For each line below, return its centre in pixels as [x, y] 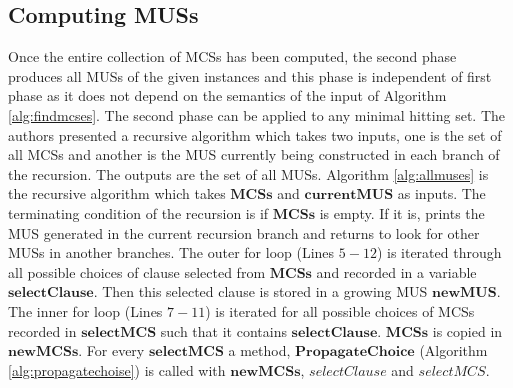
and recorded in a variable [396, 271]
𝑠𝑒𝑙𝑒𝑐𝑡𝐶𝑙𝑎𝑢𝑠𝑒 [348, 371]
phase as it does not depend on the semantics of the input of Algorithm [227, 95]
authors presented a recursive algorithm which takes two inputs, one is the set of [255, 134]
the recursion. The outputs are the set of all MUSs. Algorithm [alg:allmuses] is [248, 173]
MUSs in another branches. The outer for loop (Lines [171, 252]
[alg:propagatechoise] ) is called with [117, 369]
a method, [259, 350]
